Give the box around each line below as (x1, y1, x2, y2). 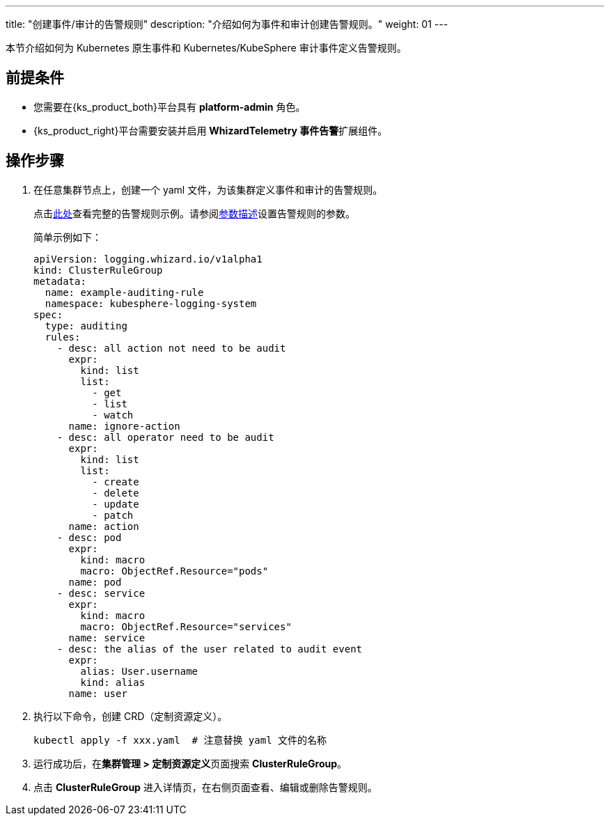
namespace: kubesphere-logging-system (45, 297, 257, 309)
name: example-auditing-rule (45, 286, 204, 298)
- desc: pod (56, 531, 122, 543)
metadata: (33, 275, 86, 287)
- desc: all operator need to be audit (56, 431, 274, 443)
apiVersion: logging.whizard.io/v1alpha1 (33, 253, 263, 265)
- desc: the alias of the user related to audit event (56, 643, 363, 655)
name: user (68, 687, 127, 699)
